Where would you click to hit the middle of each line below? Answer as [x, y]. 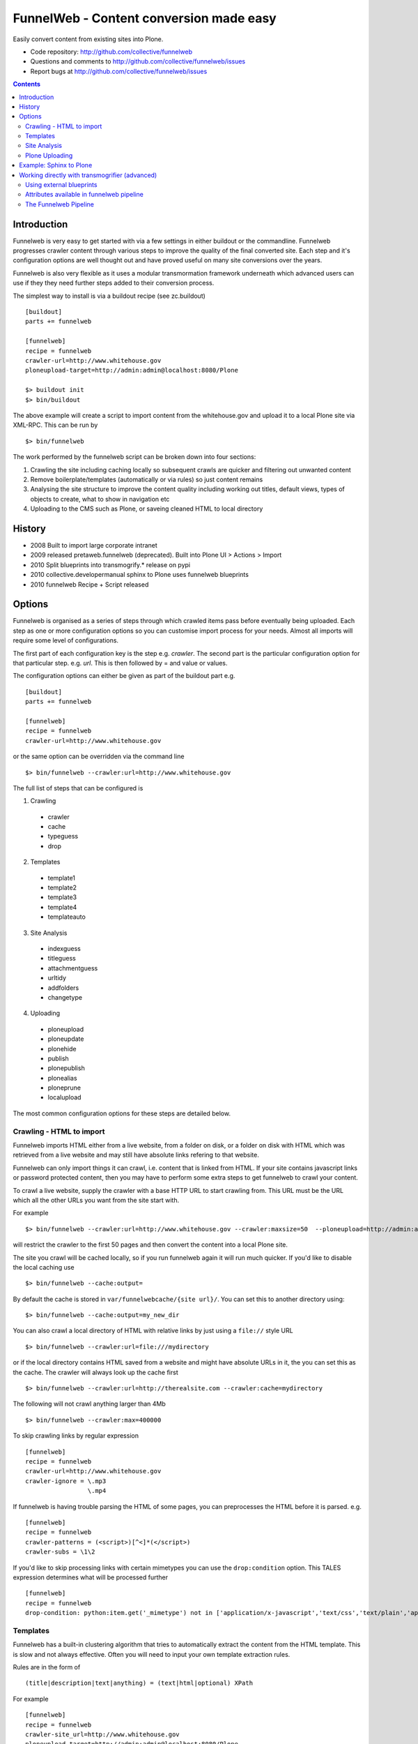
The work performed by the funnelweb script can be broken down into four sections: [134, 457]
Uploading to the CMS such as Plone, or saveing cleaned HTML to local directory [147, 509]
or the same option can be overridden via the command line [99, 756]
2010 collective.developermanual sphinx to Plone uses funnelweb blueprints [139, 575]
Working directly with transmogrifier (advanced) [88, 175]
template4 [62, 907]
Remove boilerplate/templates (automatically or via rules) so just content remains [147, 479]
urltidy [57, 978]
